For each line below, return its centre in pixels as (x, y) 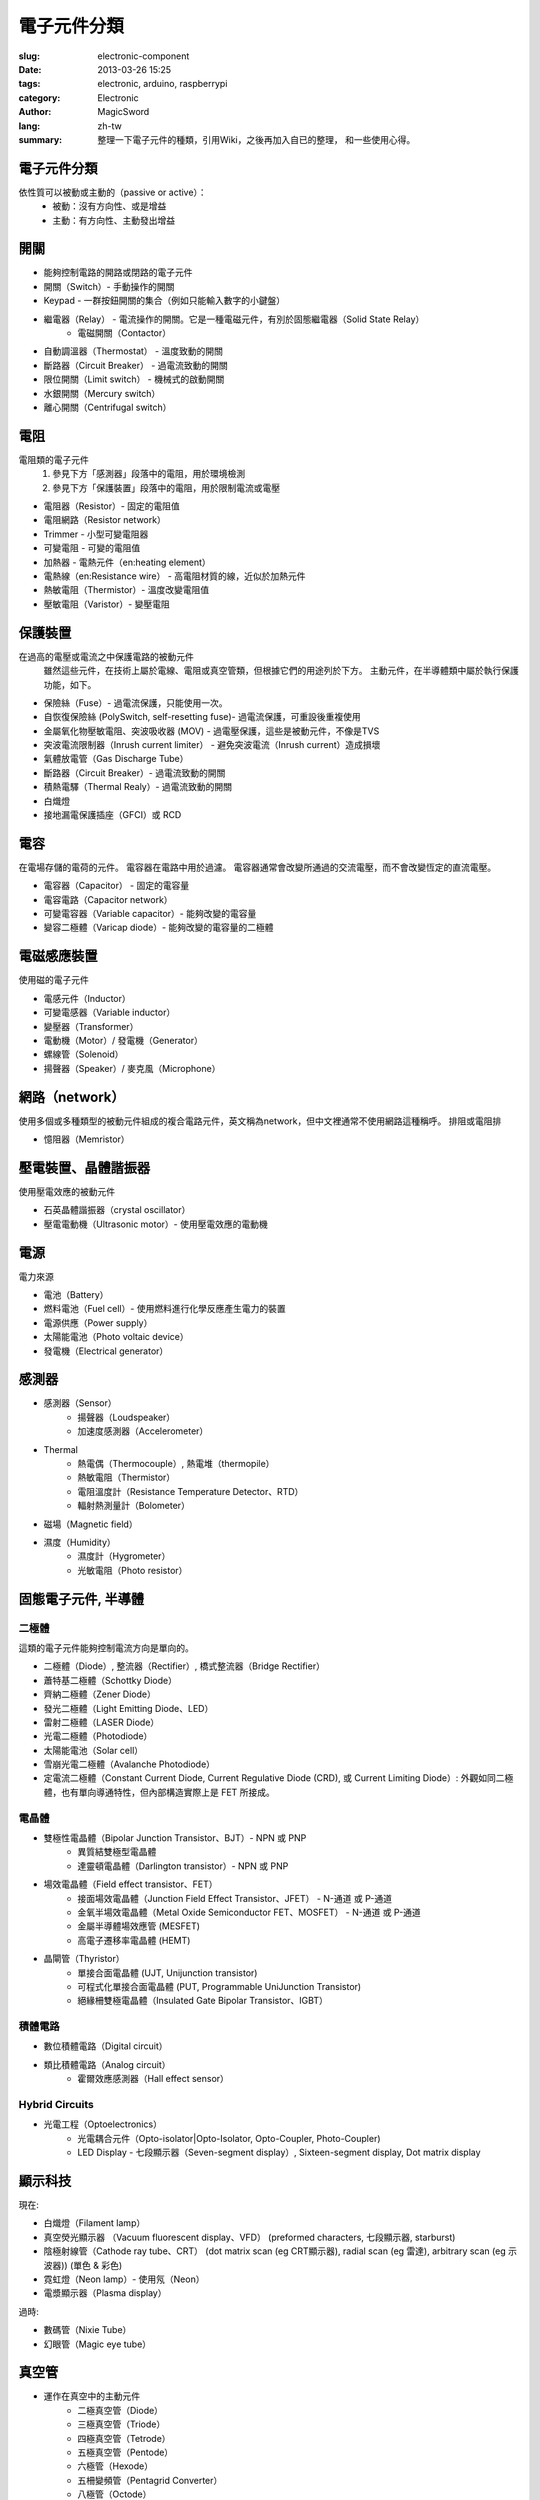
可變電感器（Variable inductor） (109, 1012)
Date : (30, 69)
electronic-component (143, 56)
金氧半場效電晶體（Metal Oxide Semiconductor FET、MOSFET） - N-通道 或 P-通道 (249, 1912)
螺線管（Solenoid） (83, 1054)
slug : (29, 56)
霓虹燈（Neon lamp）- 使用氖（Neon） (124, 2279)
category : (39, 97)
